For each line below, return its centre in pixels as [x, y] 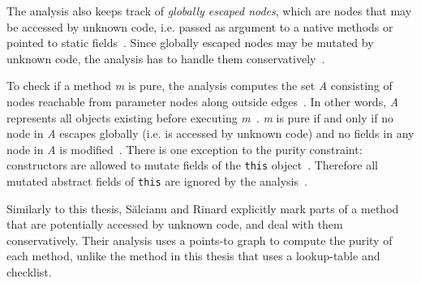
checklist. [29, 272]
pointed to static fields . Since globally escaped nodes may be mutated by [190, 43]
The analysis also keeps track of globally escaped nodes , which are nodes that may [209, 11]
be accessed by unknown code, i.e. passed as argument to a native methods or [200, 26]
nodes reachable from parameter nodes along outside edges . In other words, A [203, 101]
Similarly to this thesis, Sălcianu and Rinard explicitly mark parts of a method [203, 208]
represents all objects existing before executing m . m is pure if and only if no [200, 117]
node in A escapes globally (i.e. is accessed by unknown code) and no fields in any [210, 133]
